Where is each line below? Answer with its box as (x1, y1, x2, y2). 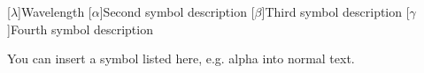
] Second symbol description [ (99, 3, 255, 20)
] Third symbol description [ (261, 3, 410, 20)
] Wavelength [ (18, 3, 92, 20)
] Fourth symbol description (7, 19, 153, 38)
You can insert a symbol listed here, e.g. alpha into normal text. (7, 49, 355, 68)
